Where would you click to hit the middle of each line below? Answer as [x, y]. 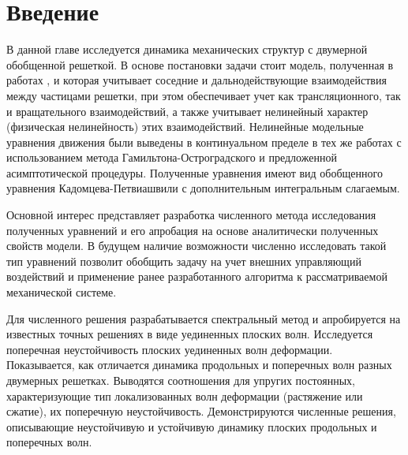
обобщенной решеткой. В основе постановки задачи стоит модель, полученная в [200, 64]
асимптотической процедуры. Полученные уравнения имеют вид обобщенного [195, 172]
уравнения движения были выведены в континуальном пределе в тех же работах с [204, 142]
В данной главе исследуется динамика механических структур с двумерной [187, 49]
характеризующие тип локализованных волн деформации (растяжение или [185, 395]
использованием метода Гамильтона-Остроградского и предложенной [172, 157]
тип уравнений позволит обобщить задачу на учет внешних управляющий [184, 261]
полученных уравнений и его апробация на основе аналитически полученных [193, 230]
